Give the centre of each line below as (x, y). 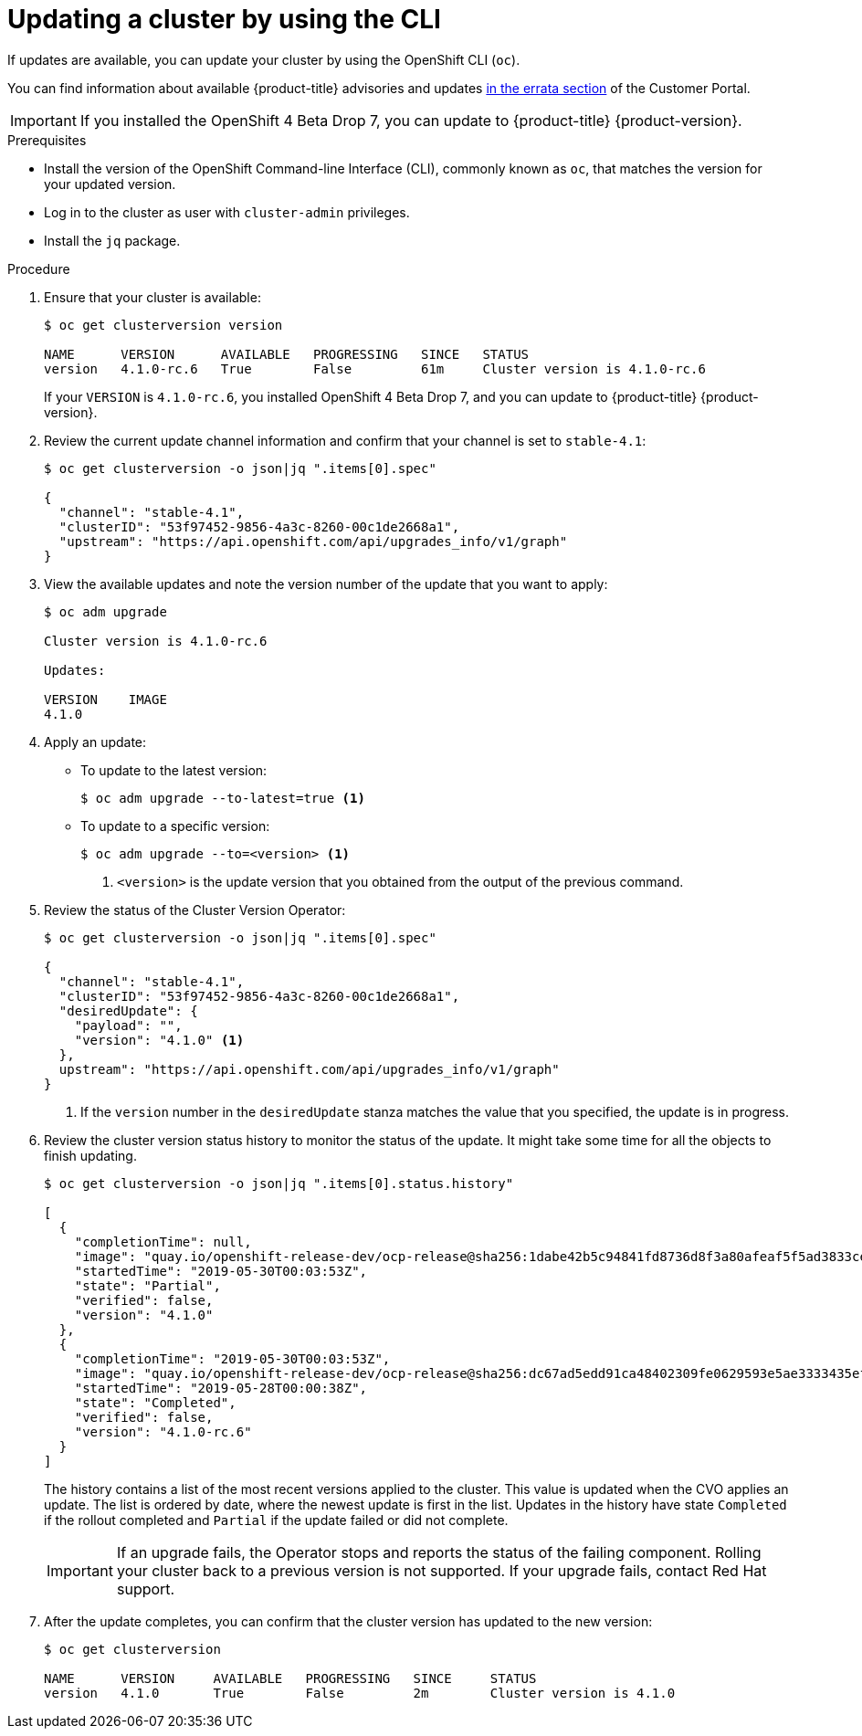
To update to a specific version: (175, 826)
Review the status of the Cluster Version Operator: (195, 910)
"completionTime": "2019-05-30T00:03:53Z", (232, 1358)
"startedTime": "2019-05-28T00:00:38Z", (221, 1388)
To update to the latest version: (174, 770)
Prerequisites (47, 140)
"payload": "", (128, 1025)
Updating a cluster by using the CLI (224, 19)
